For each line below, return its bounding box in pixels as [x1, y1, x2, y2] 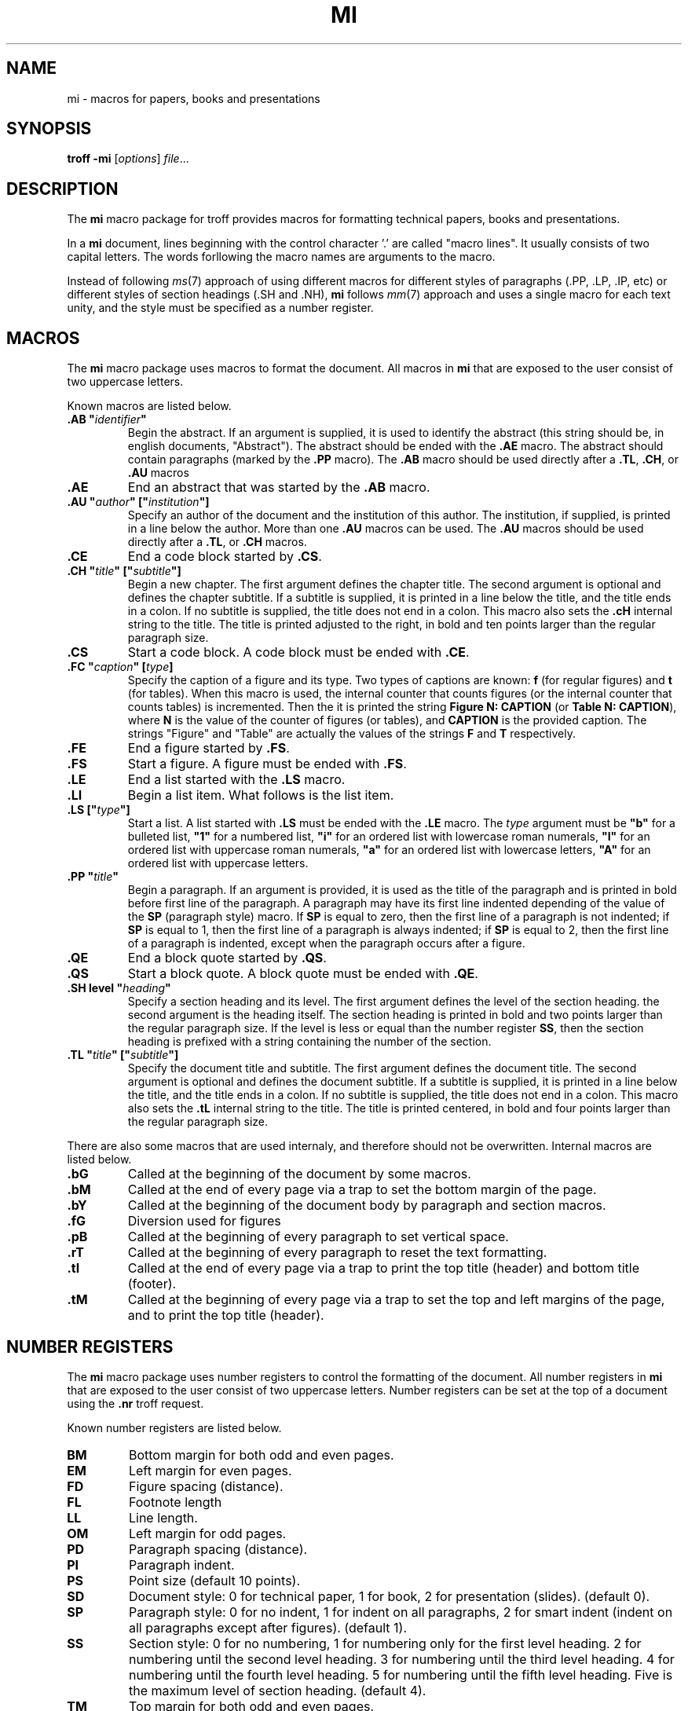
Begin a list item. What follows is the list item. [127, 787, 394, 804]
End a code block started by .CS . [127, 548, 322, 565]
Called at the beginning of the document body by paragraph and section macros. [127, 1197, 606, 1214]
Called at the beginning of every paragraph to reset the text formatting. [127, 1244, 547, 1261]
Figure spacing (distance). [128, 1478, 284, 1494]
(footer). [127, 1276, 177, 1292]
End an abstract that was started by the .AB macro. [127, 479, 430, 496]
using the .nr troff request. [67, 1396, 204, 1410]
